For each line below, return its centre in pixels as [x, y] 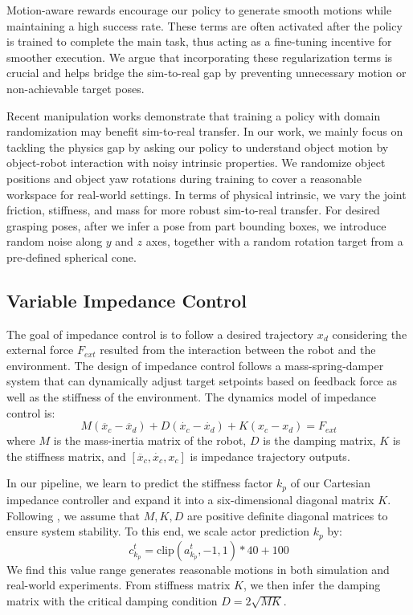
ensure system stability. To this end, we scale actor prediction [158, 531]
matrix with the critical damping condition [112, 600]
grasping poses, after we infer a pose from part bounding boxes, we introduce [196, 225]
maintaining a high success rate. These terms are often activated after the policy [204, 25]
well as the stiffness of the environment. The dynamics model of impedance [192, 397]
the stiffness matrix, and [66, 456]
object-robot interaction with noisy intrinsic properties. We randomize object [196, 163]
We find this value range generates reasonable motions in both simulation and [198, 569]
